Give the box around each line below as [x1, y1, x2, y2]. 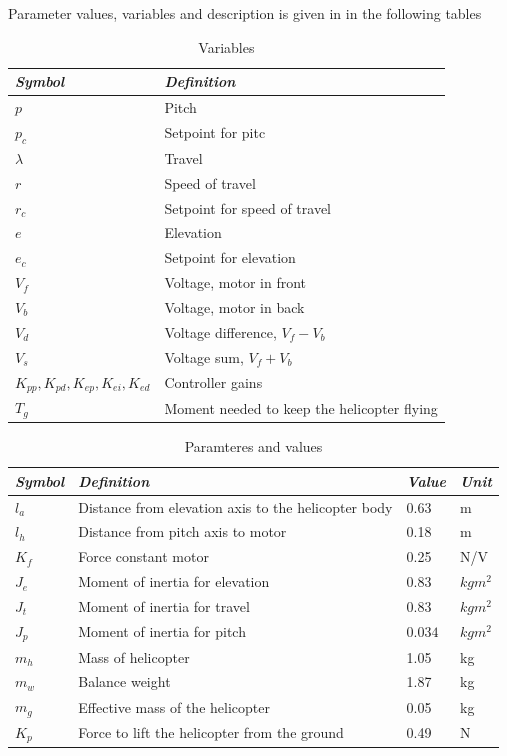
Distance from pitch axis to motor [78, 521, 287, 542]
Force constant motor [78, 546, 209, 567]
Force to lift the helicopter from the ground [78, 722, 344, 743]
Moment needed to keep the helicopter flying [164, 397, 438, 418]
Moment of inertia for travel [78, 595, 250, 616]
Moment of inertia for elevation [78, 571, 270, 592]
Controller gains [164, 371, 263, 392]
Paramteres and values [184, 436, 323, 457]
